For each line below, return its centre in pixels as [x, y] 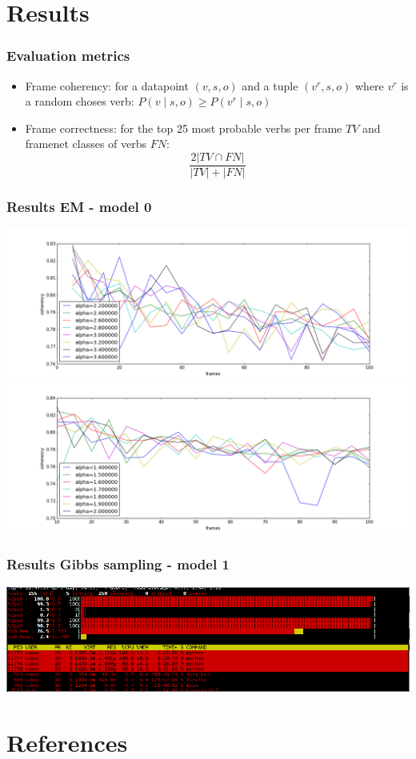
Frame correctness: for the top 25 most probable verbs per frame [184, 128]
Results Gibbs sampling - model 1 [118, 564]
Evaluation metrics [68, 56]
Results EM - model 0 [79, 206]
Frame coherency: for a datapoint [107, 85]
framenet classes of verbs [86, 144]
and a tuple [270, 85]
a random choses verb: [80, 101]
